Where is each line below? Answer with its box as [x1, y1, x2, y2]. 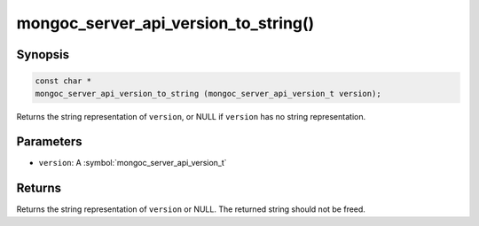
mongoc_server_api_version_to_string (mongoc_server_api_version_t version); [35, 89, 381, 98]
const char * [35, 76, 92, 86]
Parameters [16, 134, 82, 150]
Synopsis [16, 47, 70, 62]
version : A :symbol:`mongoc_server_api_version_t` [38, 158, 227, 168]
